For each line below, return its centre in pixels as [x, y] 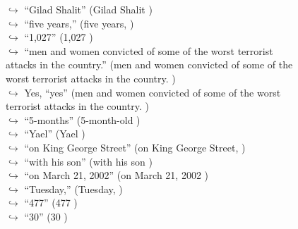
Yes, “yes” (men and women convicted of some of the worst [153, 92]
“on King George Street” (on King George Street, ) [135, 147]
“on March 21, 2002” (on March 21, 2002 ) [116, 175]
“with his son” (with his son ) [88, 161]
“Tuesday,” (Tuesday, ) [73, 188]
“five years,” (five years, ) [79, 23]
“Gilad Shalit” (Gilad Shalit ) [88, 9]
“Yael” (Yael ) [55, 134]
